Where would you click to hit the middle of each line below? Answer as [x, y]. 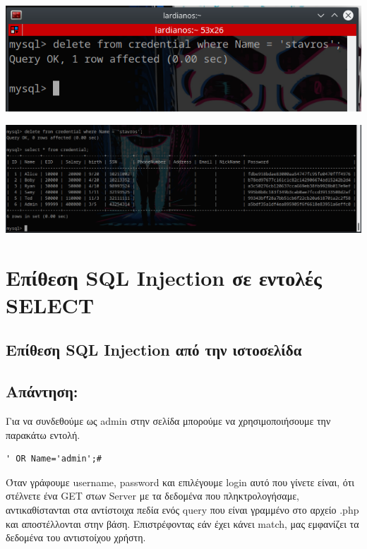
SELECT [50, 304]
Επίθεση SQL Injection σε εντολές [164, 277]
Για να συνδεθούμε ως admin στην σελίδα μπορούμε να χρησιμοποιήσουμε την [168, 421]
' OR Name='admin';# [54, 459]
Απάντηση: [42, 391]
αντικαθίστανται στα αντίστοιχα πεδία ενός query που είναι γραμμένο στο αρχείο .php [182, 509]
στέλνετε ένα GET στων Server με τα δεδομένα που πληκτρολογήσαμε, [152, 496]
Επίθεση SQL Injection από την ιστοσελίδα [154, 350]
